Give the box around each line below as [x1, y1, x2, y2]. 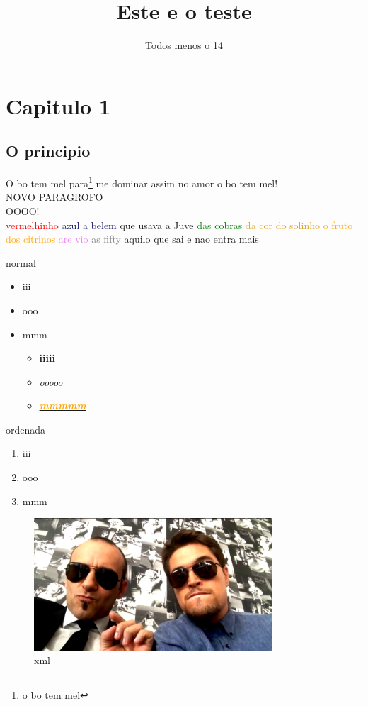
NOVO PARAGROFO [6, 189, 103, 204]
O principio [6, 140, 91, 162]
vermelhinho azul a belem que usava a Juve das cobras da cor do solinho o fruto [6, 217, 353, 232]
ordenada [6, 421, 46, 436]
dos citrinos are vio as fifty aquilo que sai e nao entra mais [6, 231, 259, 246]
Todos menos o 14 [145, 38, 223, 53]
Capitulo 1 [6, 91, 111, 120]
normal [6, 255, 36, 270]
